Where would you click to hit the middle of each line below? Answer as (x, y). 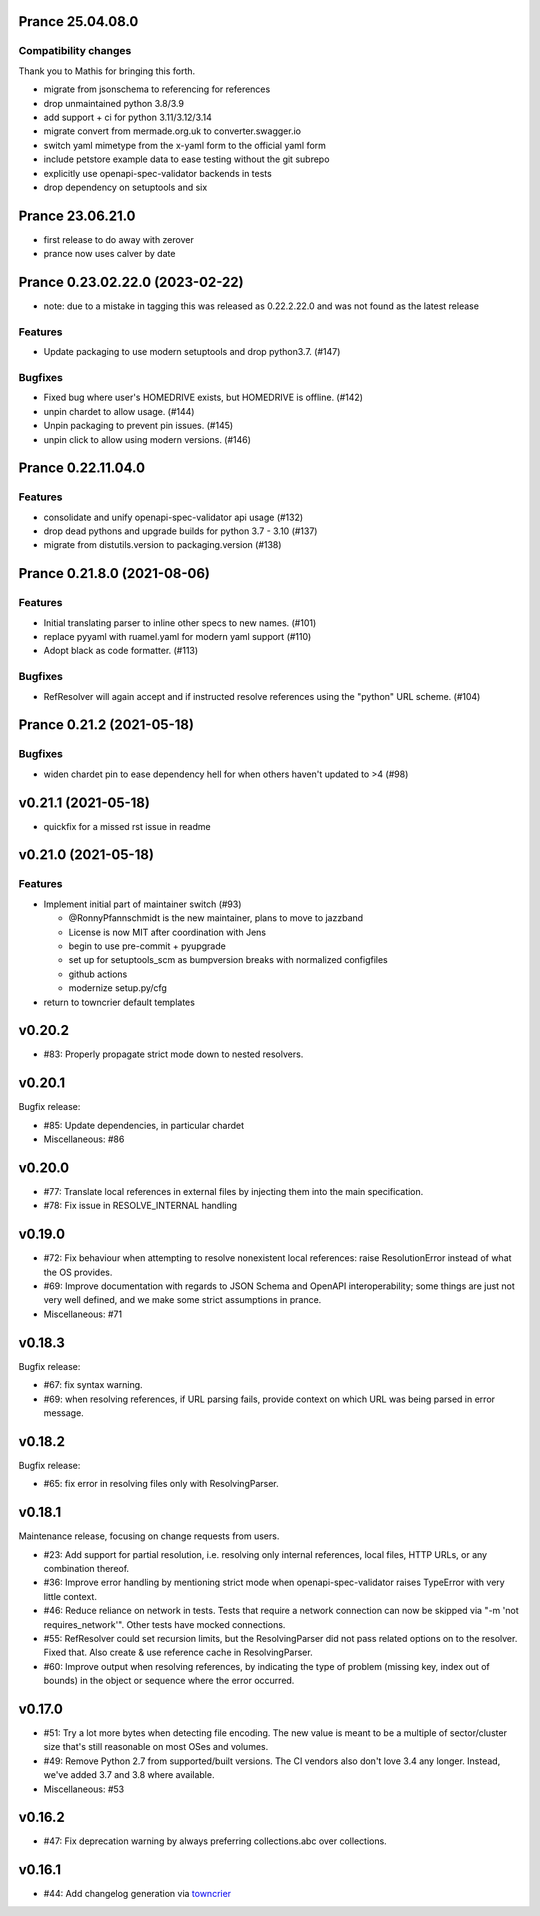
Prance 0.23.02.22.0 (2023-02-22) (131, 282)
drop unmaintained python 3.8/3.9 (114, 103)
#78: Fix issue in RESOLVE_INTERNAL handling (140, 1206)
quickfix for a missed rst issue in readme (127, 826)
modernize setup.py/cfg (117, 988)
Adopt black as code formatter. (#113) (121, 651)
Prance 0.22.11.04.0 (81, 468)
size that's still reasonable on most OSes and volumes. (156, 1747)
